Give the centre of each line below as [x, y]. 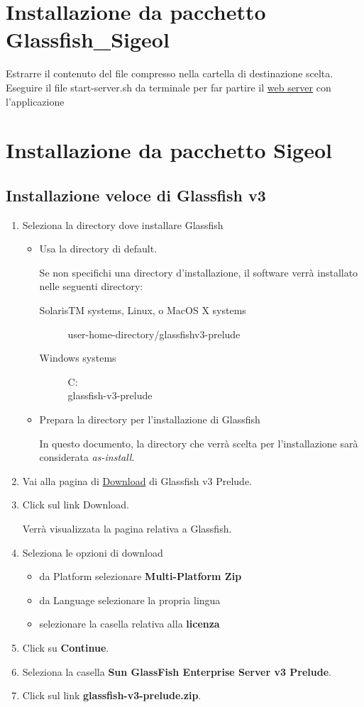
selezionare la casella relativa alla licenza [129, 624]
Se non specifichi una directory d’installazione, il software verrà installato [199, 272]
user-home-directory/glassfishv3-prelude [154, 334]
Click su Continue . [66, 647]
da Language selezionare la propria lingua [130, 600]
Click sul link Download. [76, 505]
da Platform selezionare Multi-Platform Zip [140, 576]
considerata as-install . [87, 457]
